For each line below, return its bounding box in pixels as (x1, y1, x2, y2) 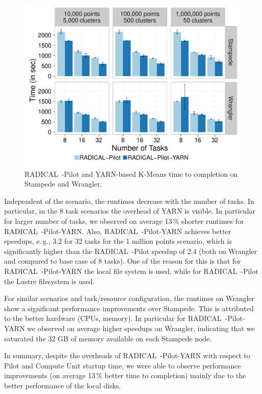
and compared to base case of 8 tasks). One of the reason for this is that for (4, 256, 241, 266)
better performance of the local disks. (4, 380, 121, 390)
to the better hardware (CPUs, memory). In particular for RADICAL (4, 313, 222, 323)
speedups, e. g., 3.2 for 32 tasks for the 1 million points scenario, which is (4, 236, 232, 246)
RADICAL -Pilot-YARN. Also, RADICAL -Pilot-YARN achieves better (4, 225, 231, 236)
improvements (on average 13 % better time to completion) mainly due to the (4, 370, 246, 381)
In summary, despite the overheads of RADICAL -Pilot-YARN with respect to (4, 350, 250, 361)
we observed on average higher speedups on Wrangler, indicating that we (27, 322, 255, 333)
